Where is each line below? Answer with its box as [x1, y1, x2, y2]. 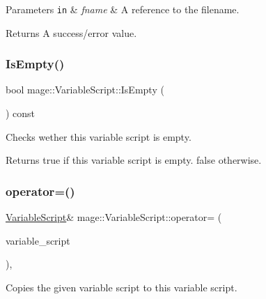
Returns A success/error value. [6, 25, 137, 40]
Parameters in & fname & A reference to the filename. [6, 2, 240, 16]
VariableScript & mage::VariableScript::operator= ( [6, 210, 222, 224]
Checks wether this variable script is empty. [6, 129, 191, 144]
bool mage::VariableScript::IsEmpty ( [6, 82, 164, 97]
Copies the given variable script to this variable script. [6, 279, 237, 294]
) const [6, 106, 36, 121]
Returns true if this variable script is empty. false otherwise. [6, 153, 262, 167]
